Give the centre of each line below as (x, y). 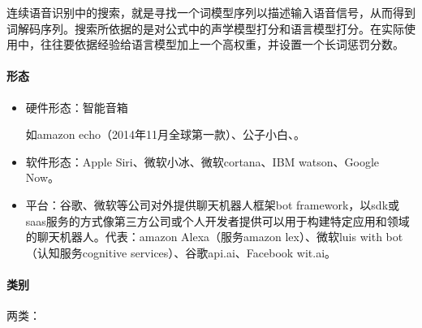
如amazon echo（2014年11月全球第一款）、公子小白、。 (165, 134)
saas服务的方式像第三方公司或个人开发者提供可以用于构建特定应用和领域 (217, 220)
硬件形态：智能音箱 (77, 107)
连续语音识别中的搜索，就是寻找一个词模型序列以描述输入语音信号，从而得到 (211, 12)
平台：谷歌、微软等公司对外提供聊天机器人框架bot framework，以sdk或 (213, 204)
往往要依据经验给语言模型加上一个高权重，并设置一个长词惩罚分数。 (222, 44)
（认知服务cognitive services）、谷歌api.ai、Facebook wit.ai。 (181, 252)
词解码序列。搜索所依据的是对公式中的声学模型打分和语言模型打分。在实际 (205, 28)
